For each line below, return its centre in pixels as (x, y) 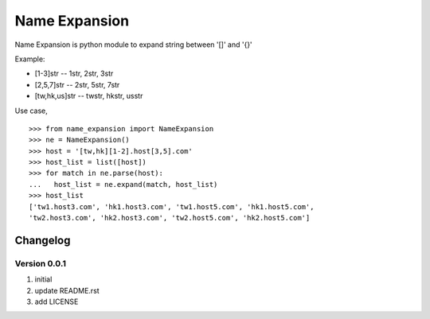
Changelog (43, 240)
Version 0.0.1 (41, 263)
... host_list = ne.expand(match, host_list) (123, 184)
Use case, (31, 111)
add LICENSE (57, 301)
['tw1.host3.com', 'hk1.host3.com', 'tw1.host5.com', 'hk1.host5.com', (172, 206)
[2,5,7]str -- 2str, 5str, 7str (77, 84)
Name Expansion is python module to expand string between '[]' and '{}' (133, 45)
